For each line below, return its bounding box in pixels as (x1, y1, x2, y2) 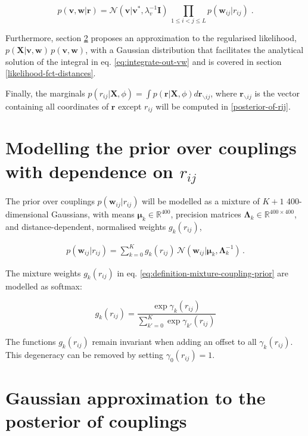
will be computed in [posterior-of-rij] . (155, 99, 291, 112)
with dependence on (5, 158, 173, 183)
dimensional (5, 208, 49, 220)
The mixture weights (5, 266, 81, 279)
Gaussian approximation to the (5, 385, 266, 409)
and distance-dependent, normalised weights (5, 220, 166, 232)
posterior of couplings (5, 408, 187, 432)
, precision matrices (170, 208, 241, 220)
